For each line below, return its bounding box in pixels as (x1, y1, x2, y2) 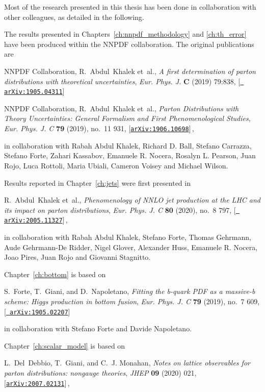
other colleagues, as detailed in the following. (4, 11, 144, 22)
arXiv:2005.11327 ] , (4, 214, 68, 225)
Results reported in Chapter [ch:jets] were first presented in (4, 177, 191, 188)
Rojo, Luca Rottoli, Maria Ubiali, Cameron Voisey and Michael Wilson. (4, 160, 228, 170)
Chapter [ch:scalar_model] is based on (4, 340, 125, 351)
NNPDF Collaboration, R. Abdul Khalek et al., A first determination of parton (4, 65, 256, 76)
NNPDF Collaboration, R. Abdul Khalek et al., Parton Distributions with (4, 103, 239, 113)
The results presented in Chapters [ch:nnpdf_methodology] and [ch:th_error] (4, 29, 247, 39)
